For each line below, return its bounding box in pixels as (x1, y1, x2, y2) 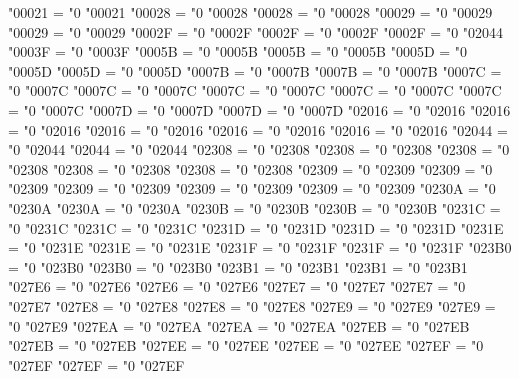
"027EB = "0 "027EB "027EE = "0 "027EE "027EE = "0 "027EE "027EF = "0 (8, 335, 484, 356)
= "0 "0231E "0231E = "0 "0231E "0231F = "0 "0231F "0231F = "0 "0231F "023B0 (8, 237, 512, 258)
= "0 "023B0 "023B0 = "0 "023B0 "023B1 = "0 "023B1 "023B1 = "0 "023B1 (8, 256, 468, 277)
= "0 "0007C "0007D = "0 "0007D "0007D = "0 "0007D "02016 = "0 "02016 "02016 (8, 99, 511, 120)
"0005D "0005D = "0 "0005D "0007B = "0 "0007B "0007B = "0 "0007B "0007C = (8, 60, 502, 81)
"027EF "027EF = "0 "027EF (8, 354, 185, 375)
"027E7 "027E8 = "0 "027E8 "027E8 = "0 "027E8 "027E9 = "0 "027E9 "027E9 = (8, 295, 496, 316)
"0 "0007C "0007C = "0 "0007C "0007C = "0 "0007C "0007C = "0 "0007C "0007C (8, 80, 502, 101)
